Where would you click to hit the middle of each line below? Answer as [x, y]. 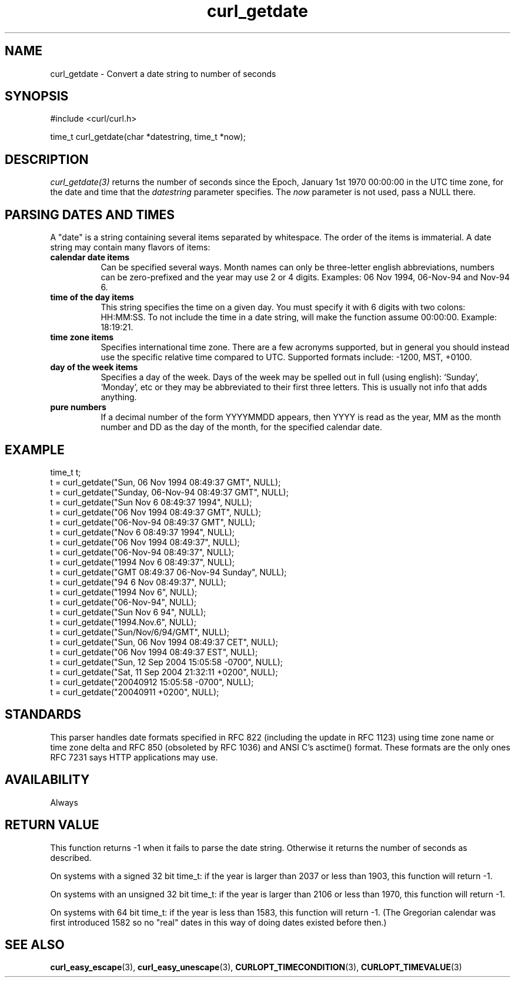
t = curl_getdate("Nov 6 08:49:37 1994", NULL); [142, 532]
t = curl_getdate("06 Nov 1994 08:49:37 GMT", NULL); [155, 512]
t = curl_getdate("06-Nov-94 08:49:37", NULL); [142, 552]
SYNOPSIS [37, 96]
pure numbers [78, 407]
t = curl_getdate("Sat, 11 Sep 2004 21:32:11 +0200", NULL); [164, 672]
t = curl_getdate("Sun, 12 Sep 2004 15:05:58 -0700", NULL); [166, 662]
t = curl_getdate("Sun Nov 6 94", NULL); [128, 612]
